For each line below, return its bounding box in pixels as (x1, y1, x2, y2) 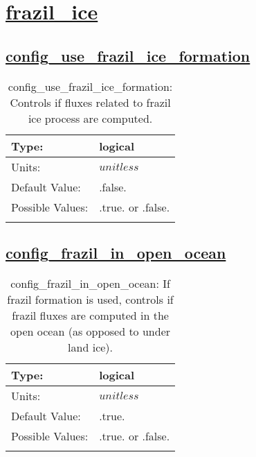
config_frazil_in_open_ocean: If (10, 275, 170, 291)
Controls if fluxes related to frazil (10, 94, 171, 110)
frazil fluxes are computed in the (12, 307, 169, 323)
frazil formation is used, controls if (7, 291, 174, 307)
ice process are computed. (28, 110, 153, 126)
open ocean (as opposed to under (10, 322, 171, 339)
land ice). (68, 338, 113, 355)
